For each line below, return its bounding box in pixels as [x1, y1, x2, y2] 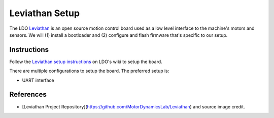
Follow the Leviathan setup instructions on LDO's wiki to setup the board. [9, 58, 162, 65]
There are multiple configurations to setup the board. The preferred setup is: [9, 68, 169, 74]
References [9, 90, 47, 99]
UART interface [22, 77, 54, 83]
